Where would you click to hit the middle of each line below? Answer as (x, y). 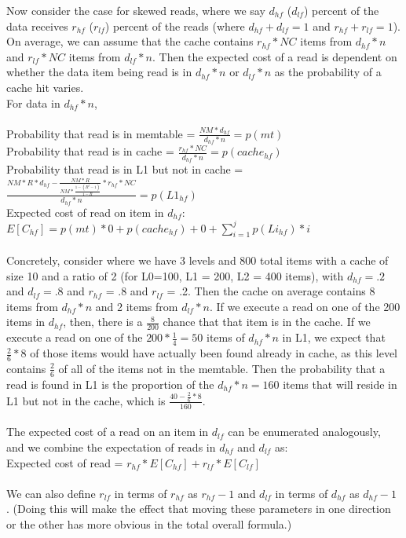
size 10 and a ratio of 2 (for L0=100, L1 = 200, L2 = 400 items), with (175, 275)
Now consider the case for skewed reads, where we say (136, 10)
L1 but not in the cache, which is (86, 400)
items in (26, 322)
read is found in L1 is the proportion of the (110, 384)
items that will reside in (340, 384)
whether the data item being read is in (99, 72)
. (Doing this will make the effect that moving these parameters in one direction (199, 509)
